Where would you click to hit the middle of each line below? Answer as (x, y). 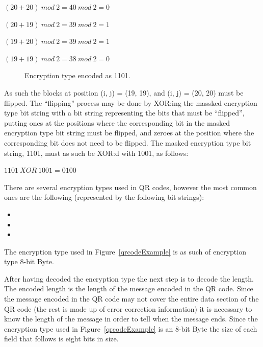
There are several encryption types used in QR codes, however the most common (130, 187)
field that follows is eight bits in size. (61, 339)
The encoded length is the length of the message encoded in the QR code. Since (129, 288)
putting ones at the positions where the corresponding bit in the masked (117, 122)
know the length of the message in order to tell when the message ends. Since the (131, 319)
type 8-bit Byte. (29, 261)
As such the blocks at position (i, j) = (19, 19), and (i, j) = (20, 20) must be (124, 92)
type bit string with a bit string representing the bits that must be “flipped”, (124, 113)
